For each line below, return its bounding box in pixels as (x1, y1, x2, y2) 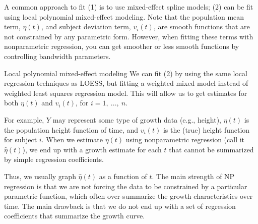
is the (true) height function (163, 124, 250, 135)
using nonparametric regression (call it (125, 134, 245, 145)
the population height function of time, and (4, 124, 139, 135)
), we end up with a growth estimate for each (22, 144, 162, 154)
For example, (4, 114, 44, 125)
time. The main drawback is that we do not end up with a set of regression (4, 200, 236, 211)
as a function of (99, 171, 147, 181)
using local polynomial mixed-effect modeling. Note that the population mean (4, 11, 244, 22)
